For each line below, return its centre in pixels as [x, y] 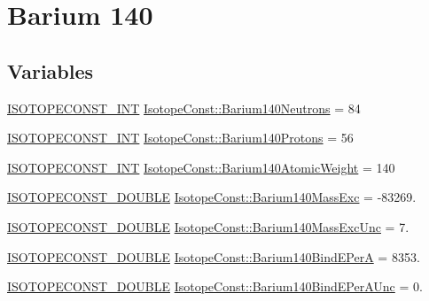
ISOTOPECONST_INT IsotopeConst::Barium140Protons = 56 [180, 138]
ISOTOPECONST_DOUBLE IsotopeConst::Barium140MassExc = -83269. [212, 197]
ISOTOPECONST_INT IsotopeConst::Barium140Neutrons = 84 [184, 108]
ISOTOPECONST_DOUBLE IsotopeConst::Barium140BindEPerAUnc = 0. [215, 286]
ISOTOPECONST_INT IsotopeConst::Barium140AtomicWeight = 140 [201, 167]
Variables [51, 70]
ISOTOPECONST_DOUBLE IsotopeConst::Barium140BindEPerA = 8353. [214, 256]
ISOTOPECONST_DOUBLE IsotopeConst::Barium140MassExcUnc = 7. [208, 226]
